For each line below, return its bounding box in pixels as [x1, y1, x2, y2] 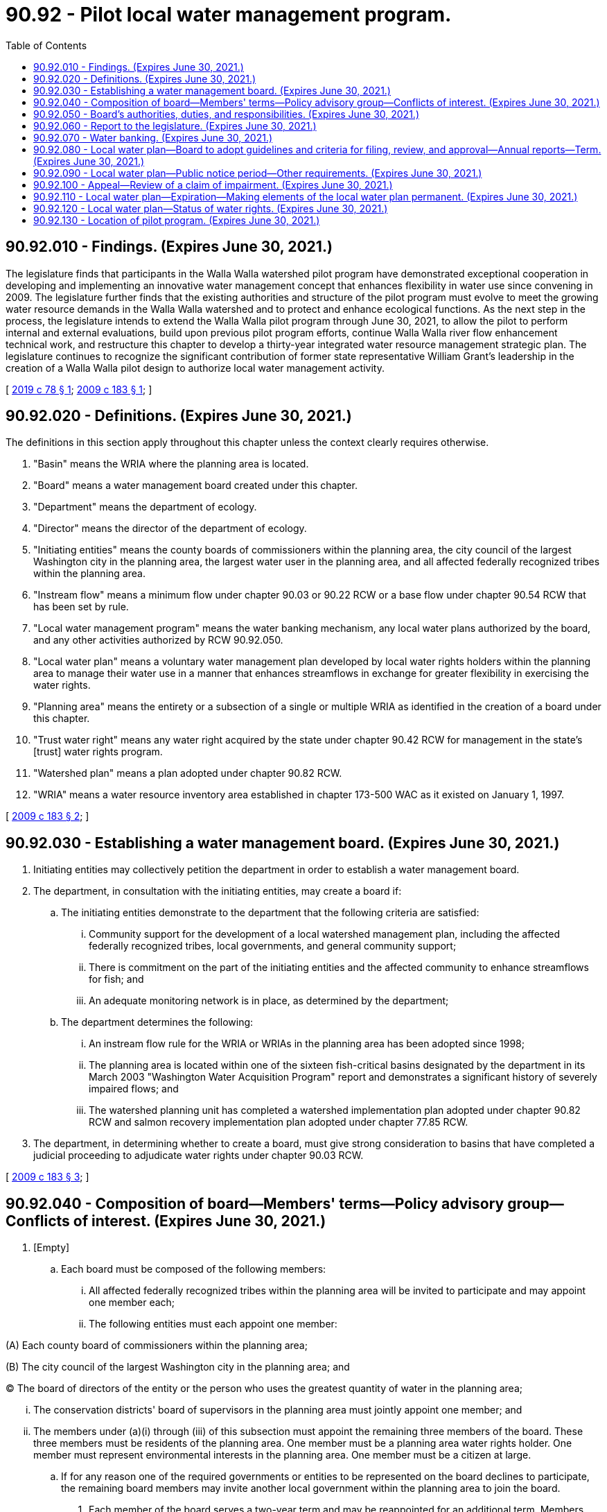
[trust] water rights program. [33, 746, 163, 758]
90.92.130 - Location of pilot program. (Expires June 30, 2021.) [33, 214, 320, 226]
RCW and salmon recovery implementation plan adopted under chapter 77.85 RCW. [89, 1116, 468, 1128]
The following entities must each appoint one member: [89, 1318, 337, 1330]
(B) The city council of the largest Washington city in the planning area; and [6, 1361, 350, 1373]
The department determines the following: [61, 1016, 254, 1029]
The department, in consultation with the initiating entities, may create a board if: [33, 885, 402, 897]
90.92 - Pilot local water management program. [6, 3, 452, 26]
